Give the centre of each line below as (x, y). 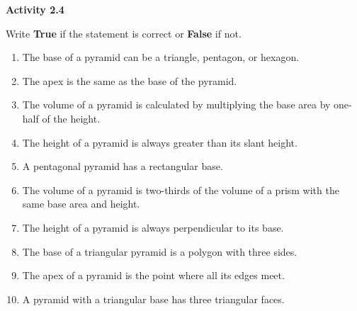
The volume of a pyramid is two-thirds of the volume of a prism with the (181, 190)
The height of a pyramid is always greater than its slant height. (160, 142)
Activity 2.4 (35, 9)
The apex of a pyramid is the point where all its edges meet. (153, 275)
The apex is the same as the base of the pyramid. (130, 80)
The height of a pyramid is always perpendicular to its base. (153, 227)
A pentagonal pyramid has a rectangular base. (123, 166)
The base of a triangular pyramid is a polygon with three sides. (160, 251)
